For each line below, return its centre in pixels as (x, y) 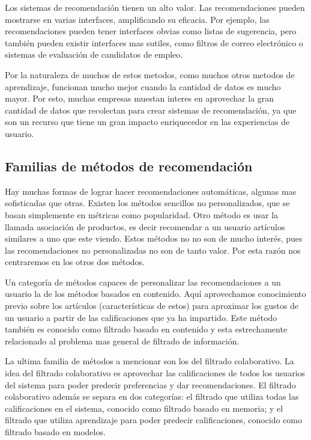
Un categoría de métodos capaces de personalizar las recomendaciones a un (143, 282)
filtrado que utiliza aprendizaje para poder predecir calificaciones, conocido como (154, 420)
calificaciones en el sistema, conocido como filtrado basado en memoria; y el (144, 408)
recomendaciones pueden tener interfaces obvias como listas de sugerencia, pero (151, 31)
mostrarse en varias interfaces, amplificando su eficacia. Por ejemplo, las (137, 19)
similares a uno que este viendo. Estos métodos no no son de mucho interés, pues (154, 238)
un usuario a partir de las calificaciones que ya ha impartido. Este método (141, 317)
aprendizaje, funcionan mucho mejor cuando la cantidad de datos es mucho (143, 86)
